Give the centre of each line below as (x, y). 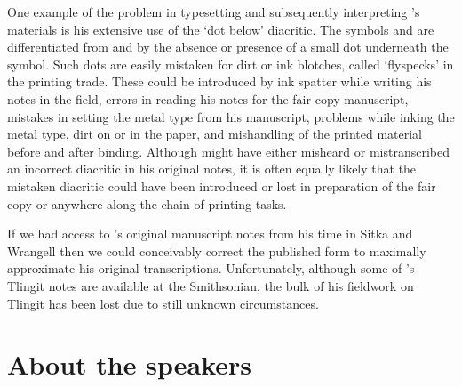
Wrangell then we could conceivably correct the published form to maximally (217, 250)
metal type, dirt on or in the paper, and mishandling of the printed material (215, 134)
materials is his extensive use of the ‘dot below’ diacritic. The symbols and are (221, 29)
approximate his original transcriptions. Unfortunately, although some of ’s (211, 268)
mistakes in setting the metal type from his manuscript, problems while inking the (231, 116)
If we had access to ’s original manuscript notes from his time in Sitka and (210, 234)
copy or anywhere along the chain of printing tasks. (147, 203)
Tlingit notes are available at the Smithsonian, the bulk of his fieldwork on (211, 285)
